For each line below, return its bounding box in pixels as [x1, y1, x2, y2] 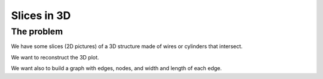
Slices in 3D [11, 9, 71, 22]
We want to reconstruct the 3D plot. [11, 53, 99, 61]
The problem [11, 26, 63, 37]
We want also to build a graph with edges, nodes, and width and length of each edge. [11, 65, 223, 72]
